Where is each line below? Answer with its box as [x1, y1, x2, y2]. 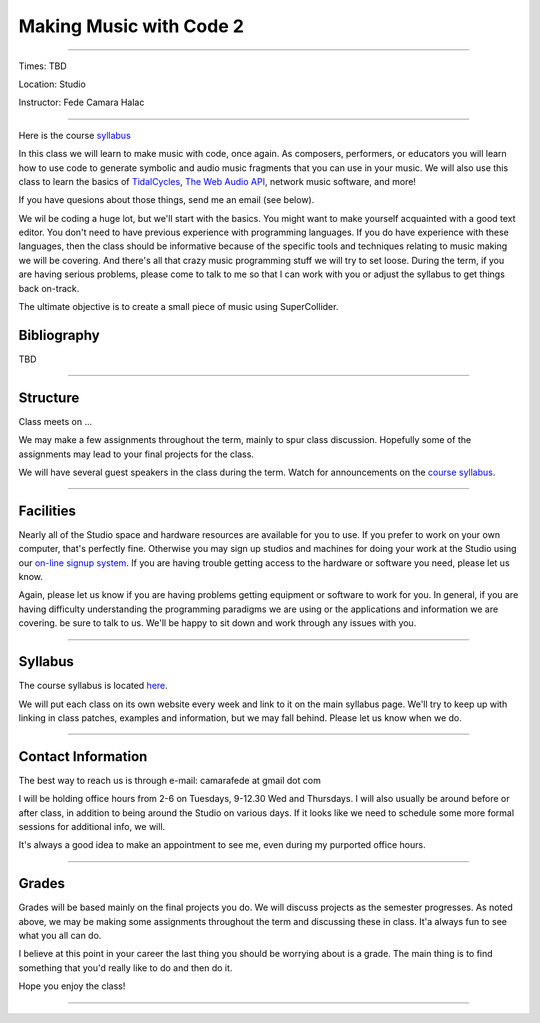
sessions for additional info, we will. [18, 821, 166, 833]
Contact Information [18, 748, 148, 765]
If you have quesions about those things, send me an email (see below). [18, 194, 315, 206]
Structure [18, 389, 80, 406]
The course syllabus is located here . [18, 680, 169, 692]
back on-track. [18, 282, 80, 294]
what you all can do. [18, 930, 102, 942]
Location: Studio [18, 78, 87, 90]
